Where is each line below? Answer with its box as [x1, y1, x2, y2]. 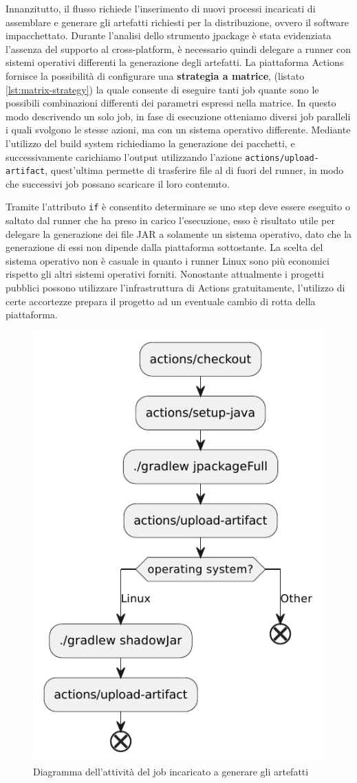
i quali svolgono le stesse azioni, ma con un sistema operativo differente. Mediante [6, 122, 351, 137]
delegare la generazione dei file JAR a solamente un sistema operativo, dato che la [6, 226, 352, 241]
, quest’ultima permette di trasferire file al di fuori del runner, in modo [45, 163, 344, 177]
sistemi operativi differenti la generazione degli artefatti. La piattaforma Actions [6, 55, 344, 69]
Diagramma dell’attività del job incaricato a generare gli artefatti [33, 764, 309, 778]
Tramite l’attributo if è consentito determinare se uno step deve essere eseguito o [6, 199, 351, 214]
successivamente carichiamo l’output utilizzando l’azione [6, 149, 242, 164]
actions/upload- [245, 153, 319, 163]
